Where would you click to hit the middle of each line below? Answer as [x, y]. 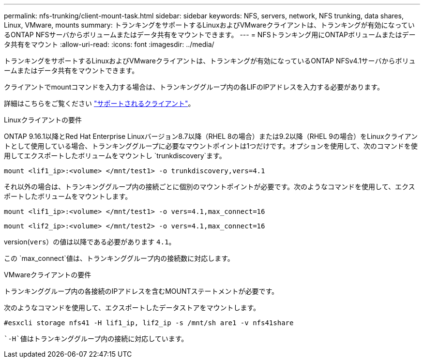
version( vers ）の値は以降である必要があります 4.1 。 [90, 242]
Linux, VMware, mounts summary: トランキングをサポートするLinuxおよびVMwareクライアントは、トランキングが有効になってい [209, 25]
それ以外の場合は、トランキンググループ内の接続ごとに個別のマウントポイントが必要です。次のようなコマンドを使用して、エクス [210, 187]
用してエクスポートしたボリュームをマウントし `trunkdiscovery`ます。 [115, 156]
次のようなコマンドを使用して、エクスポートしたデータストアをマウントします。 [132, 308]
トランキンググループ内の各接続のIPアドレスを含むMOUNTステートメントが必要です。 [141, 291]
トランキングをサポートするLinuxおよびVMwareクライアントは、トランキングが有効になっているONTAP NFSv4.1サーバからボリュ [210, 61]
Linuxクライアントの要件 [43, 120]
